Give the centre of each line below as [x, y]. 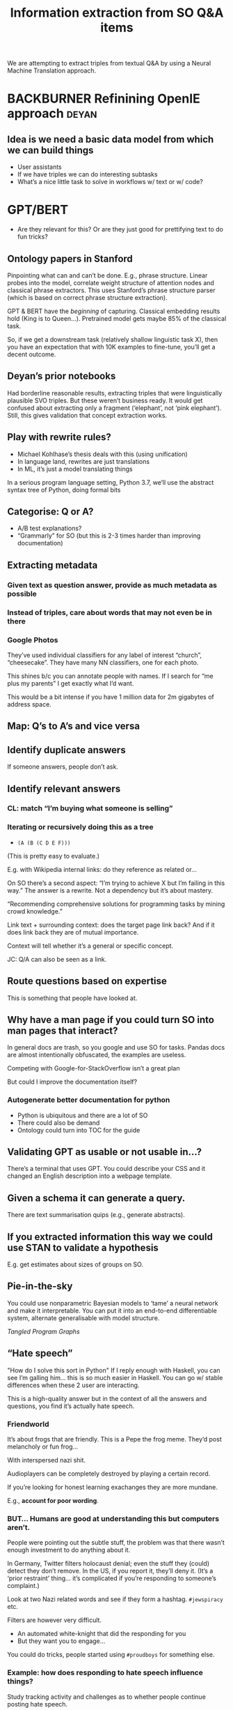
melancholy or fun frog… [43, 1446]
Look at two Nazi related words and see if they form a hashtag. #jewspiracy [115, 1599]
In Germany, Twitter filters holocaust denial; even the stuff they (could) [109, 1564]
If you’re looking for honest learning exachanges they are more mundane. [112, 1487]
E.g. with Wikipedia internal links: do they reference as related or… [102, 869]
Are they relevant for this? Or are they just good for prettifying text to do [120, 229]
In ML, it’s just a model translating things [75, 469]
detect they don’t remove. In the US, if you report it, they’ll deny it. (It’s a [110, 1571]
